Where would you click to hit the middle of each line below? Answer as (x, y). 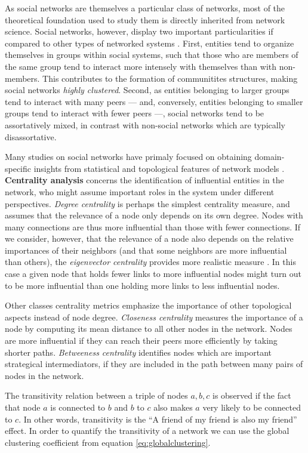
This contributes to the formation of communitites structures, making (170, 78)
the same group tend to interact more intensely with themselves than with (141, 66)
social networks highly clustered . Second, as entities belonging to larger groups (147, 90)
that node (23, 407)
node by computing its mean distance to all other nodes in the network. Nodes (149, 329)
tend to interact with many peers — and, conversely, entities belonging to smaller (154, 101)
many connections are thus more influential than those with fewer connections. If (153, 226)
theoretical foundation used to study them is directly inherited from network (145, 19)
